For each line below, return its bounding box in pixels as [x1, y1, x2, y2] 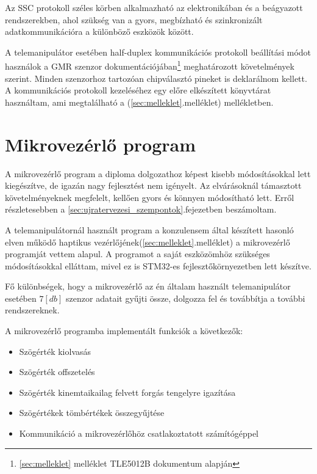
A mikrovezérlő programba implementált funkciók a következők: [5, 324, 243, 337]
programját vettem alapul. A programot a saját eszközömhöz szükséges [5, 247, 270, 260]
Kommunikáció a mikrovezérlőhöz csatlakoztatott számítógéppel [19, 427, 258, 440]
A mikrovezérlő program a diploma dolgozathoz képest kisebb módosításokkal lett [5, 167, 311, 180]
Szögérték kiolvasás [19, 345, 91, 357]
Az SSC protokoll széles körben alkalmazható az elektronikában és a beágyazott [5, 1, 303, 13]
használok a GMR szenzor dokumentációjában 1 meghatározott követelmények [5, 58, 294, 73]
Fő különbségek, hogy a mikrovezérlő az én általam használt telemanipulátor [5, 280, 291, 293]
